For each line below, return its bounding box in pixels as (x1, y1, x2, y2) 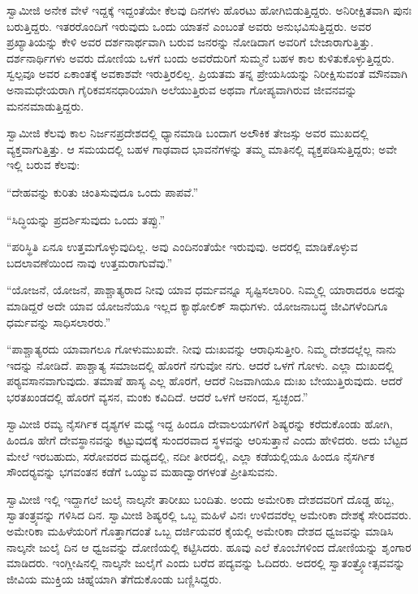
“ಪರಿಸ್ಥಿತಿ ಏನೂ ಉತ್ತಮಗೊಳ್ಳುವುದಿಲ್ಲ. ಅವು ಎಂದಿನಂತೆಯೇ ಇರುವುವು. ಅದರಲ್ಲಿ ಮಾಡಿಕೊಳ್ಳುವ (6, 238, 358, 255)
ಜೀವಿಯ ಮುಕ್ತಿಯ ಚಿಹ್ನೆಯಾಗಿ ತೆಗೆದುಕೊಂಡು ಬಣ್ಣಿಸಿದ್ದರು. (6, 570, 222, 587)
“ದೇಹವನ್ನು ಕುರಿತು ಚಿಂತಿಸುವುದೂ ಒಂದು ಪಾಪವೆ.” (6, 183, 199, 200)
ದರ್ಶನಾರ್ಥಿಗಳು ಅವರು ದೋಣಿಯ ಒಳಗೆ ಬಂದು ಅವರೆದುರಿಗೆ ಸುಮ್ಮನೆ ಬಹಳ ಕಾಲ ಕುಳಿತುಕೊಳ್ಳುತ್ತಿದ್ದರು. (6, 49, 394, 66)
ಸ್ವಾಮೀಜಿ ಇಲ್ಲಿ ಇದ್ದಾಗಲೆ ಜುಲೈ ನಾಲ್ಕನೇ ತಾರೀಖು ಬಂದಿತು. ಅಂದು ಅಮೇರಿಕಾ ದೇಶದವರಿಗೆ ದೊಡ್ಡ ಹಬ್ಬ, (6, 490, 394, 507)
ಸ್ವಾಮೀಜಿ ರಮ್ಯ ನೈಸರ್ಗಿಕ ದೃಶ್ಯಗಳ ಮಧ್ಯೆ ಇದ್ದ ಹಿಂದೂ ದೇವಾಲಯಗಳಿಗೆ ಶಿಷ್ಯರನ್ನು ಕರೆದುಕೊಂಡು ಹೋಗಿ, (6, 415, 393, 432)
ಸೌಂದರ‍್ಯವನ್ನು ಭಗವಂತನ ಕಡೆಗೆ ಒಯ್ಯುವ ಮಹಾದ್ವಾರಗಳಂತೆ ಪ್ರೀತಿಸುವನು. (6, 463, 278, 480)
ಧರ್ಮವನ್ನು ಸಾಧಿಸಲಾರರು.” (6, 313, 111, 330)
